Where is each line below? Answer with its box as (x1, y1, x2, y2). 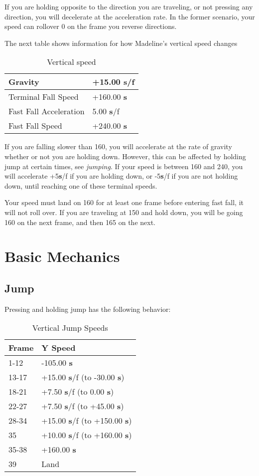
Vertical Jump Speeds (32, 322, 108, 334)
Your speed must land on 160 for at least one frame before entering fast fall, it (4, 197, 244, 208)
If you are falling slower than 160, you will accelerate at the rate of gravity (4, 141, 232, 152)
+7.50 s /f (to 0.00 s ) (41, 386, 114, 398)
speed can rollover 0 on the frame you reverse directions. (4, 21, 177, 31)
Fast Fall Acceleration (8, 105, 85, 117)
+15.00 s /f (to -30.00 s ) (41, 371, 125, 383)
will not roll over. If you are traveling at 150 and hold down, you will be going (4, 207, 243, 217)
